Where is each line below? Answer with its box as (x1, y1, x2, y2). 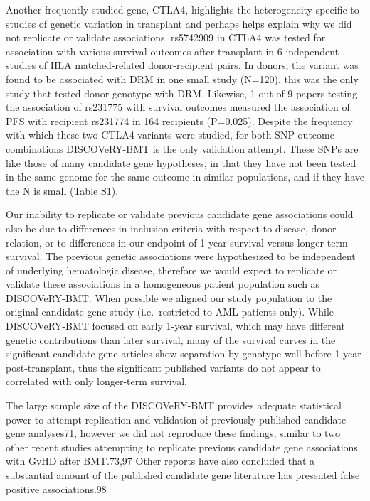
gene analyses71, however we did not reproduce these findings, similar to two (6, 426, 340, 441)
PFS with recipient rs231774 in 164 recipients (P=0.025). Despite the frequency (6, 113, 353, 128)
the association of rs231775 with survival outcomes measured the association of (6, 99, 350, 114)
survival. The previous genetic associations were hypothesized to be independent (6, 249, 356, 264)
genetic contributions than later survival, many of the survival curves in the (6, 332, 336, 347)
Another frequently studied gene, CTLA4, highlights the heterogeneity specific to (6, 2, 359, 16)
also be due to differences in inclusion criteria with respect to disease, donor (6, 220, 337, 235)
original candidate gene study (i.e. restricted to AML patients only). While (6, 304, 334, 319)
